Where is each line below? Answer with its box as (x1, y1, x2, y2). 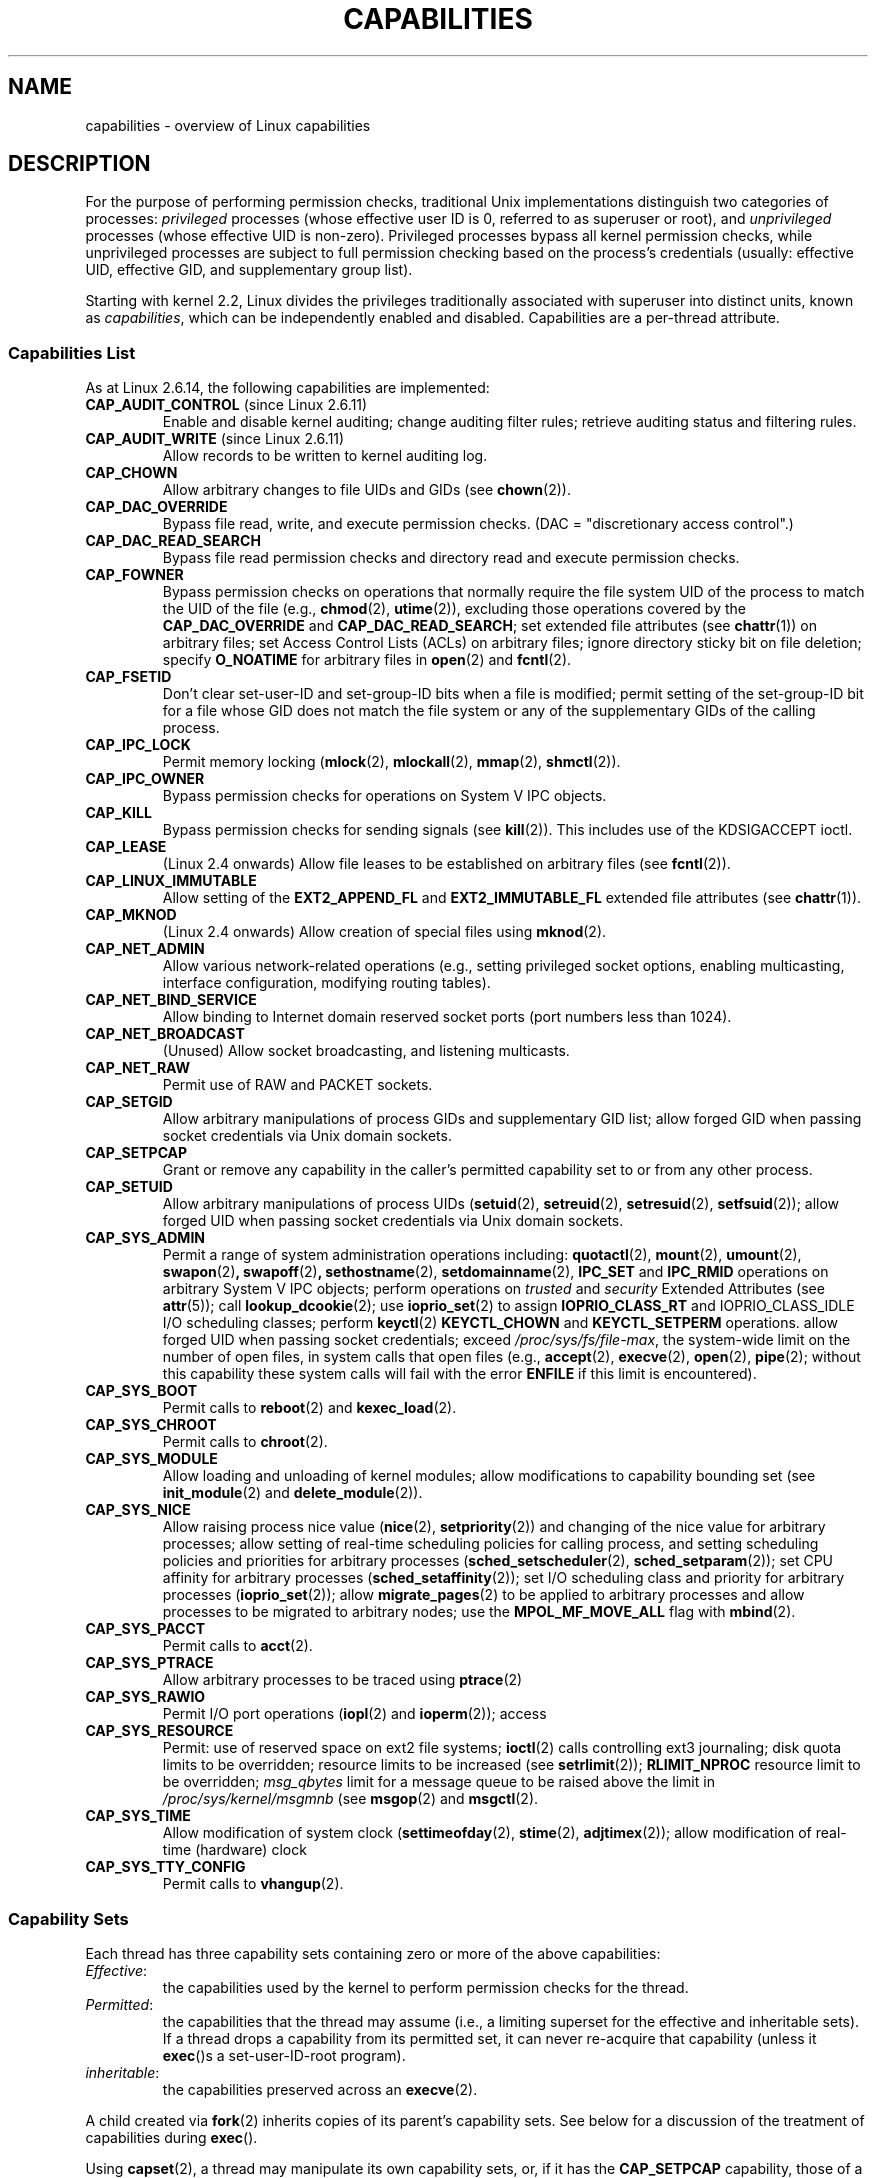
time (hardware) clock (162, 1841, 307, 1859)
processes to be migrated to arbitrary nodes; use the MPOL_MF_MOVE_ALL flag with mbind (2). (162, 1603, 796, 1621)
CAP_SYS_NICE (85, 1501, 191, 1519)
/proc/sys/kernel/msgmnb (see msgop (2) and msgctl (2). (162, 1790, 539, 1808)
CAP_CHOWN (85, 464, 178, 482)
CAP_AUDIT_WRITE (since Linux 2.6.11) (85, 430, 345, 448)
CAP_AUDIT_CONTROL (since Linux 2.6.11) (85, 396, 368, 414)
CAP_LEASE (85, 838, 167, 856)
